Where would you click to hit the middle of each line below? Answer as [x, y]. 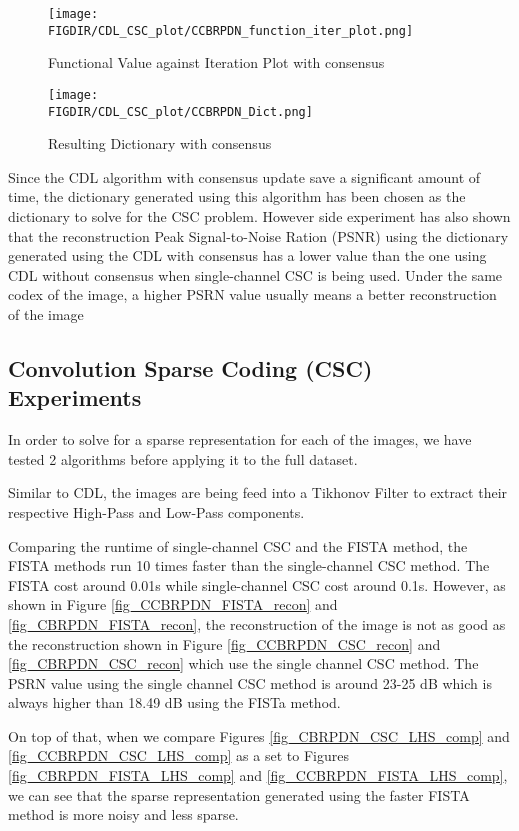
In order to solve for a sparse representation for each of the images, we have [240, 439]
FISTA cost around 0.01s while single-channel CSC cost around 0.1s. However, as [257, 584]
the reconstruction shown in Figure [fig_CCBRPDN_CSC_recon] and [224, 643]
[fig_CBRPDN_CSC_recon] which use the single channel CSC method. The [243, 663]
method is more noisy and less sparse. [123, 814]
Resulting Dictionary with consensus [160, 143]
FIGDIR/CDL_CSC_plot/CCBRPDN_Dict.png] [180, 111]
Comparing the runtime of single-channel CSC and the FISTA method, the [238, 545]
